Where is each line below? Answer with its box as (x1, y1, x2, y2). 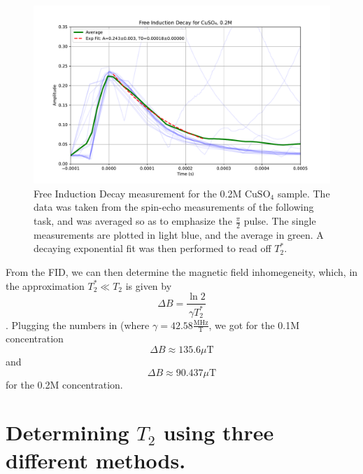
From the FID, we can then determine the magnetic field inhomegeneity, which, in (6, 265, 358, 279)
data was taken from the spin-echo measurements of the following (34, 200, 314, 214)
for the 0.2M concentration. (6, 377, 123, 391)
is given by (125, 278, 172, 293)
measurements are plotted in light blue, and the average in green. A (34, 227, 324, 242)
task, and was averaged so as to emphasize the (34, 214, 232, 228)
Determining (6, 418, 129, 447)
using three (163, 418, 274, 447)
